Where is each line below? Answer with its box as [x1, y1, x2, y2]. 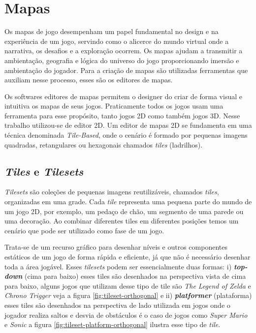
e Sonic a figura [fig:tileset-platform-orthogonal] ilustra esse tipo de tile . [4, 319, 221, 330]
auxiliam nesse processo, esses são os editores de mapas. [4, 74, 173, 85]
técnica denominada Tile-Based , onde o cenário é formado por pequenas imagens [4, 130, 248, 140]
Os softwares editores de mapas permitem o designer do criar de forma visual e [4, 91, 242, 101]
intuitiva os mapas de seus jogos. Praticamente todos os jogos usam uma [4, 101, 224, 111]
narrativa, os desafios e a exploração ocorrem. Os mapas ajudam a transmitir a [4, 45, 243, 56]
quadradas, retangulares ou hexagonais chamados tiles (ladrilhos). [4, 139, 203, 149]
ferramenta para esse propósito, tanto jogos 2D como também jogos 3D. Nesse [4, 110, 240, 120]
